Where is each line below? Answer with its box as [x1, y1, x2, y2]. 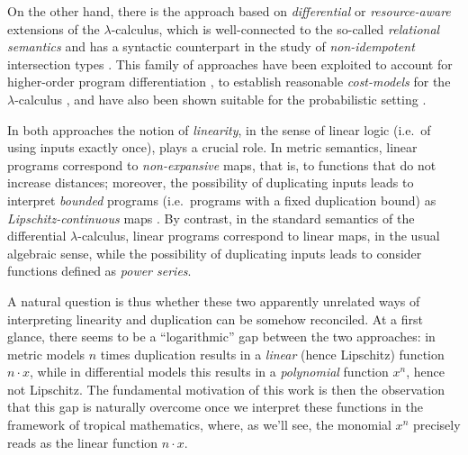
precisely [412, 415, 461, 434]
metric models [7, 344, 85, 363]
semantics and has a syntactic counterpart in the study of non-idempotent [7, 37, 415, 56]
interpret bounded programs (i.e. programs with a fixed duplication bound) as [7, 190, 436, 209]
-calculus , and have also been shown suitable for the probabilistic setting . [14, 89, 427, 108]
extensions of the [7, 19, 100, 38]
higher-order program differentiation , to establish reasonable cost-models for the [7, 72, 451, 91]
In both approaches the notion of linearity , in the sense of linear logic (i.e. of [7, 120, 431, 139]
